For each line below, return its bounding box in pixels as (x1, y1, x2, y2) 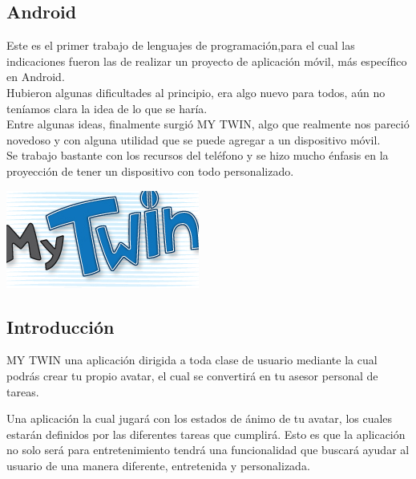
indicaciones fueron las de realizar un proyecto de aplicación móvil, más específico (6, 52, 407, 69)
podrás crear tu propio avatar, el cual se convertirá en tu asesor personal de (6, 367, 378, 384)
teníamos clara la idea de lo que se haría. (6, 99, 208, 116)
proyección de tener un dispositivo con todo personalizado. (6, 162, 294, 179)
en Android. (6, 68, 65, 85)
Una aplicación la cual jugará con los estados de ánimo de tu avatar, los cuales (6, 410, 393, 427)
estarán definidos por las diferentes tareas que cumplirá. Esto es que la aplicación (6, 425, 406, 442)
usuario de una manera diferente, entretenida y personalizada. (6, 457, 310, 473)
